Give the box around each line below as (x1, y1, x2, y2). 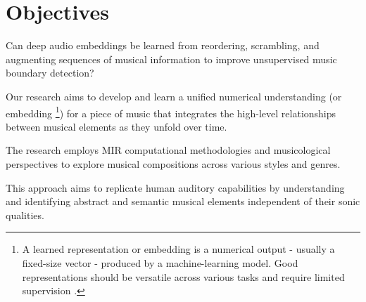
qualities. (6, 207, 44, 222)
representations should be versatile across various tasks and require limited (22, 269, 345, 284)
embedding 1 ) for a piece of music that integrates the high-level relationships (6, 103, 336, 120)
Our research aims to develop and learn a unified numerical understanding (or (6, 88, 342, 103)
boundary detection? (6, 65, 94, 80)
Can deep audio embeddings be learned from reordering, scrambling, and (6, 38, 320, 53)
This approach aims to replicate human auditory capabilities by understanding (6, 180, 345, 195)
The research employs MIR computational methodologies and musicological (6, 143, 331, 157)
